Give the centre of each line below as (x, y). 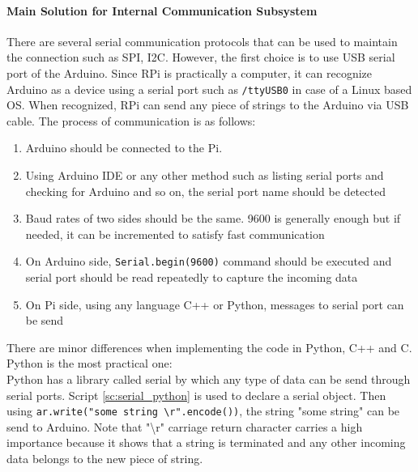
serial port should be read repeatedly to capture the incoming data (192, 277)
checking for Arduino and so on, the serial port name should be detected (205, 191)
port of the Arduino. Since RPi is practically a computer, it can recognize (190, 72)
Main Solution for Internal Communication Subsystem (162, 10)
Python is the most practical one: (90, 363)
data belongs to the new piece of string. (105, 459)
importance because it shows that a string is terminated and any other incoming (206, 442)
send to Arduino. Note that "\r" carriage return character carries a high (185, 426)
